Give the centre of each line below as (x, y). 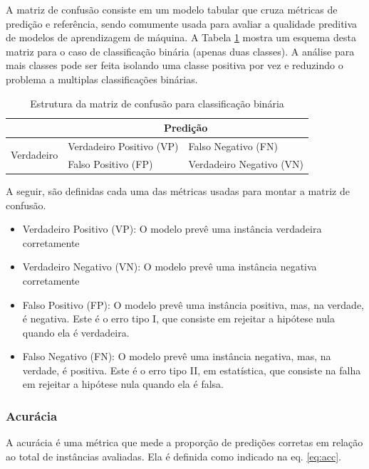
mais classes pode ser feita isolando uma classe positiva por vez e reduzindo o (175, 65)
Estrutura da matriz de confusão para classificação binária (157, 103)
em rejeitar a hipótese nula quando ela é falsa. (123, 384)
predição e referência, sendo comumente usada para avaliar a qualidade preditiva (182, 23)
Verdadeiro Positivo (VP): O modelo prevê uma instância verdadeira (172, 229)
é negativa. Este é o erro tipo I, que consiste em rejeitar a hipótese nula (178, 318)
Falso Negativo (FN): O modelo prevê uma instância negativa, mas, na (177, 356)
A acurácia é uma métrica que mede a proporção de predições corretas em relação (184, 442)
